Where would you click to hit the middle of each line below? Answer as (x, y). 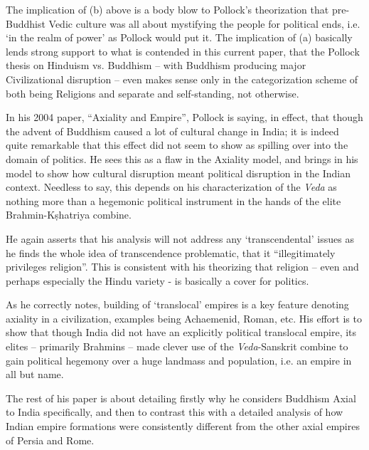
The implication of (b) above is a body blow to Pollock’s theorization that (167, 9)
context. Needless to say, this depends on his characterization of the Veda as (171, 187)
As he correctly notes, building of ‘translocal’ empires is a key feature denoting (177, 304)
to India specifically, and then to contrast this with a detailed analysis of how (175, 412)
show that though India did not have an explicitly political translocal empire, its (181, 332)
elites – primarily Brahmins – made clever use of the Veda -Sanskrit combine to (177, 346)
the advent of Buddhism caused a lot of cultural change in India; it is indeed (172, 131)
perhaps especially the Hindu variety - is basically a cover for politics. (157, 280)
